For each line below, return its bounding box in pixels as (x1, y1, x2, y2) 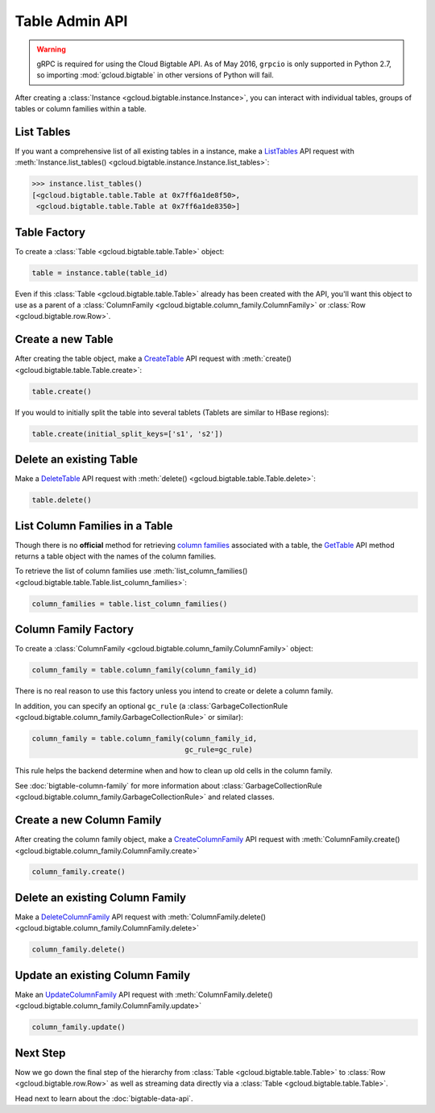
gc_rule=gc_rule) (184, 745, 253, 755)
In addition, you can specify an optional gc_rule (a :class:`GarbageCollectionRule (14, 701, 288, 710)
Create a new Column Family (14, 814, 162, 827)
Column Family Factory (14, 622, 135, 637)
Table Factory (14, 225, 86, 239)
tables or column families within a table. (14, 104, 147, 114)
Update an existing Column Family (14, 969, 191, 982)
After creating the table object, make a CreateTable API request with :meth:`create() (14, 354, 292, 363)
